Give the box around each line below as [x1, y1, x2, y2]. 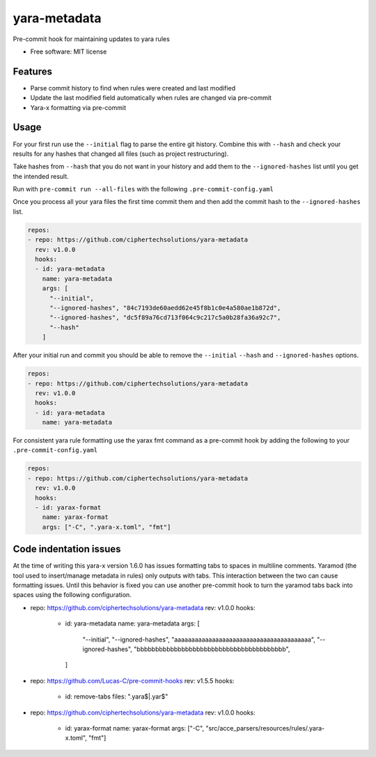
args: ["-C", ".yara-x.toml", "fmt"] [42, 523, 171, 531]
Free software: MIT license [30, 47, 107, 56]
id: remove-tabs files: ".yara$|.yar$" [65, 692, 169, 701]
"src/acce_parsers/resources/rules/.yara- [205, 724, 325, 732]
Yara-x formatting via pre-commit [30, 103, 127, 111]
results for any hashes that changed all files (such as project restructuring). [13, 150, 229, 158]
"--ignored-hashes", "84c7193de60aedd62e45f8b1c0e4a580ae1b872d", [49, 303, 281, 312]
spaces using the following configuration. [13, 591, 132, 599]
